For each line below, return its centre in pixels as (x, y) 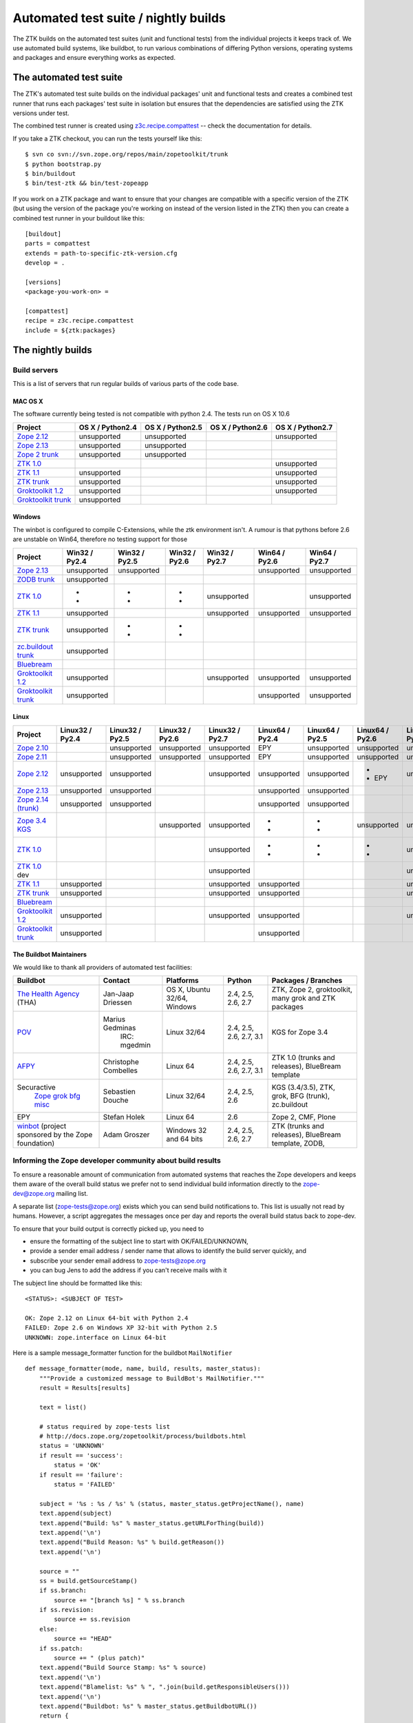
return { (54, 1716)
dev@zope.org (34, 1194)
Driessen (117, 1002)
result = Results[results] (85, 1388)
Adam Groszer (126, 1134)
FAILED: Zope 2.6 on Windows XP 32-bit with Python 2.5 (121, 1328)
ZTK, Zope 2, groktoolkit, (312, 989)
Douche (116, 1100)
